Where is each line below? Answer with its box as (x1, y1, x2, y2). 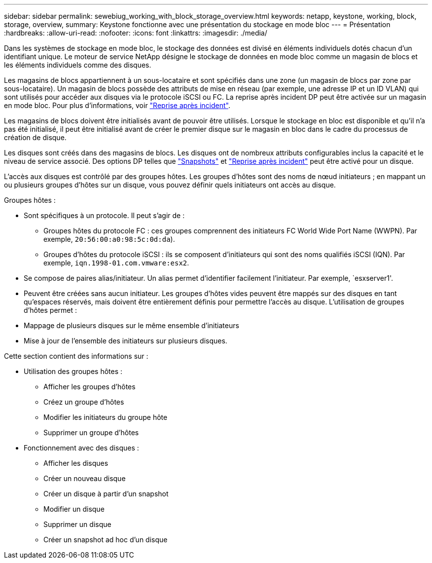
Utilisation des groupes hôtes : (24, 367, 123, 375)
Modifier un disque (43, 505, 105, 513)
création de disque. (4, 133, 67, 142)
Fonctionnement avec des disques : (24, 444, 139, 452)
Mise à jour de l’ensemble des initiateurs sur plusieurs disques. (24, 337, 227, 345)
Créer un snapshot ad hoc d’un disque (43, 535, 168, 544)
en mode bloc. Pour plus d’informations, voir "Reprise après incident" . (4, 101, 230, 110)
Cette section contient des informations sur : (4, 352, 148, 360)
